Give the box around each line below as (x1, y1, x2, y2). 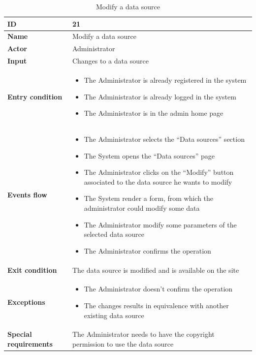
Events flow (7, 190, 47, 200)
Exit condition (7, 264, 57, 275)
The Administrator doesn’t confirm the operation (84, 284, 233, 294)
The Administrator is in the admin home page (84, 108, 224, 118)
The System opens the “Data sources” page (84, 150, 215, 161)
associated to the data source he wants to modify (84, 176, 232, 187)
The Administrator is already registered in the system (84, 74, 247, 85)
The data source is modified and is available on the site (72, 264, 239, 275)
